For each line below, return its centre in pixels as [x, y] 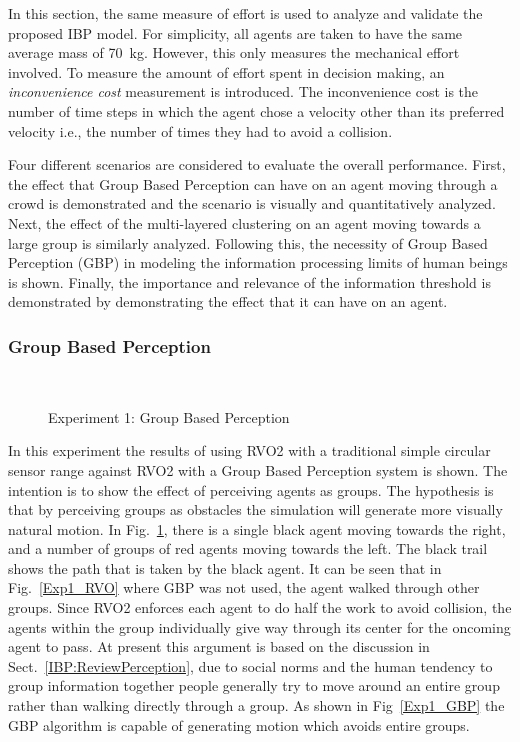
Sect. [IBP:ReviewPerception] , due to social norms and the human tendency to [250, 665]
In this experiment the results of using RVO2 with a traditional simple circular [249, 450]
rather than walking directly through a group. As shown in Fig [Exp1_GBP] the [256, 705]
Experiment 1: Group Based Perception [169, 416]
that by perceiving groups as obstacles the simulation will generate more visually [255, 509]
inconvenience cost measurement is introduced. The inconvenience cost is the [243, 91]
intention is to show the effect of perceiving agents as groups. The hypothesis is [251, 489]
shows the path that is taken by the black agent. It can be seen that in [225, 567]
